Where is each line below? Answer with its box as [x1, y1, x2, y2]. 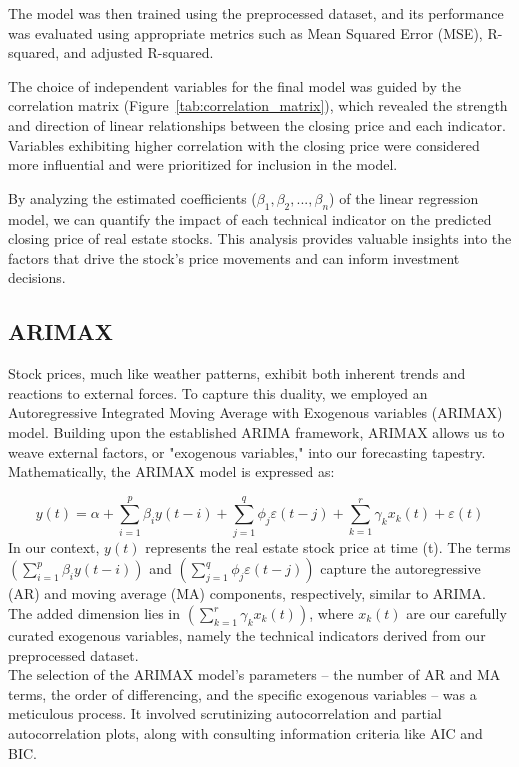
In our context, [8, 536, 100, 557]
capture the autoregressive [320, 558, 481, 579]
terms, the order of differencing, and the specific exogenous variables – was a [8, 683, 477, 704]
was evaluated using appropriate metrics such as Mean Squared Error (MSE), [8, 22, 483, 43]
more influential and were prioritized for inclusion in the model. [8, 154, 398, 175]
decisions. [8, 267, 66, 288]
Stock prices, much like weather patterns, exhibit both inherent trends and [8, 363, 466, 384]
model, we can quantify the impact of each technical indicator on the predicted [8, 208, 492, 229]
